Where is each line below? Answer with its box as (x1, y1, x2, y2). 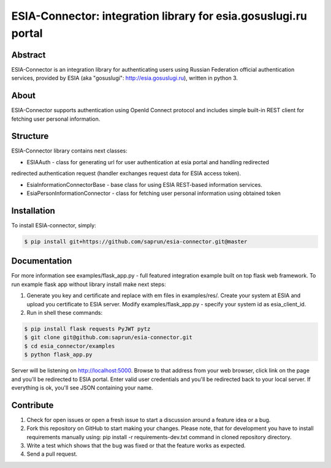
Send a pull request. (26, 450, 78, 458)
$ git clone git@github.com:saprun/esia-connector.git (24, 334, 192, 341)
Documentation (11, 256, 72, 266)
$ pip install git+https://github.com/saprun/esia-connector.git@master (24, 238, 248, 245)
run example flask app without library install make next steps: (11, 281, 166, 288)
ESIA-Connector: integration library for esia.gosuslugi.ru (11, 9, 308, 23)
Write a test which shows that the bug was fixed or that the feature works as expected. (26, 442, 246, 449)
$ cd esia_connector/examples (24, 342, 115, 349)
